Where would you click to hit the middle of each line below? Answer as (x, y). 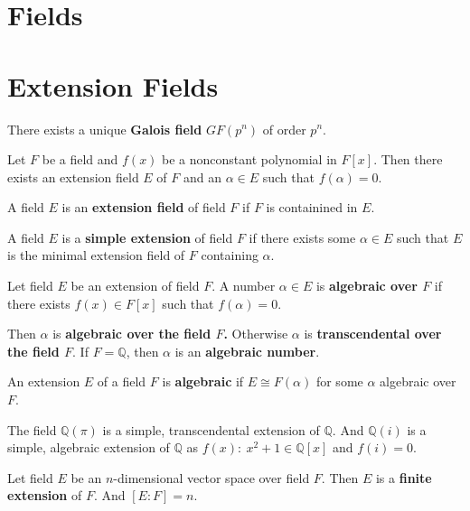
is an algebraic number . (247, 351)
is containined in (312, 207)
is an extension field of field (144, 207)
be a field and (80, 159)
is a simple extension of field (147, 237)
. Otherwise (256, 334)
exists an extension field (73, 177)
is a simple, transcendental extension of (211, 429)
